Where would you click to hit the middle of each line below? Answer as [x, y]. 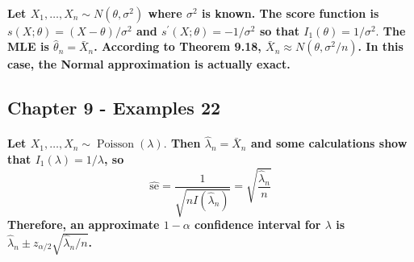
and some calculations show [329, 143]
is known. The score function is [290, 12]
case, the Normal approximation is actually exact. [149, 64]
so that [279, 30]
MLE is [28, 46]
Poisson [115, 145]
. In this [381, 46]
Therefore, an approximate [84, 225]
